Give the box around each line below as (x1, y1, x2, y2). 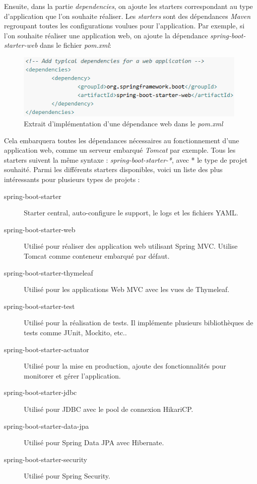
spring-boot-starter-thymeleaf (4, 267, 93, 278)
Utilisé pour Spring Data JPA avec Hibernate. (24, 437, 164, 448)
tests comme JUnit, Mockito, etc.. (24, 327, 127, 337)
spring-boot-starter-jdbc (4, 387, 77, 397)
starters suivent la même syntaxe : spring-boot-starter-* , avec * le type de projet (4, 154, 248, 165)
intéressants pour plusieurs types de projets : (4, 174, 140, 185)
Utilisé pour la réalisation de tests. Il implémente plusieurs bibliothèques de (24, 317, 254, 328)
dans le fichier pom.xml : (40, 40, 112, 50)
